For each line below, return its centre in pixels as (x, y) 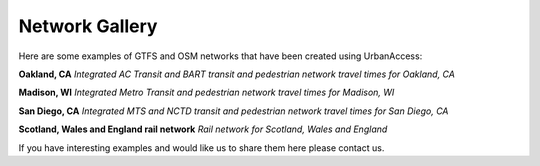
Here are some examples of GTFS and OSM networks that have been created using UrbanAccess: (220, 56)
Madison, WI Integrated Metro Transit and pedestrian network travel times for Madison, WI (206, 92)
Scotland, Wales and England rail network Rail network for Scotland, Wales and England (203, 129)
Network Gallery (88, 26)
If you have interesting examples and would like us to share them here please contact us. (201, 147)
